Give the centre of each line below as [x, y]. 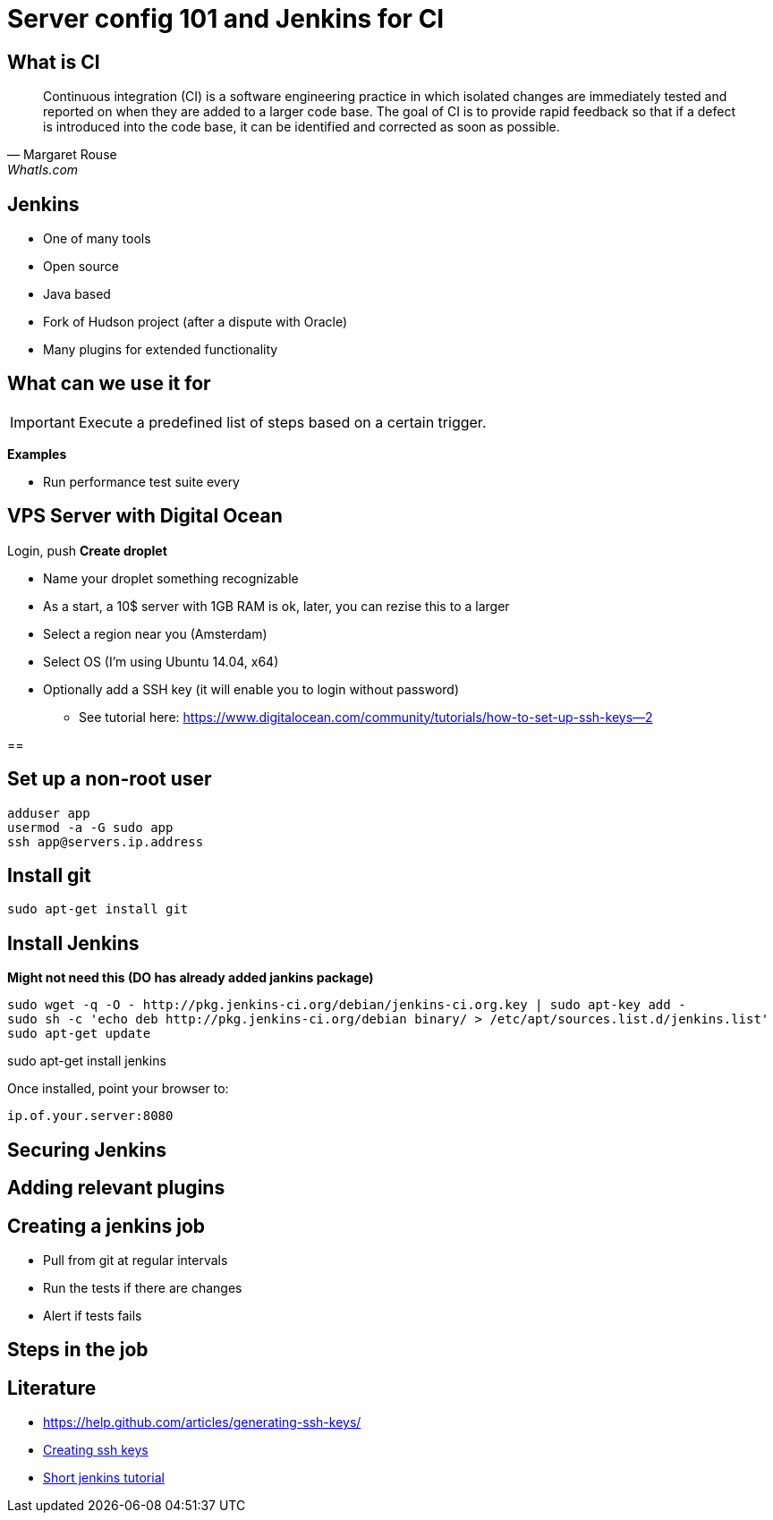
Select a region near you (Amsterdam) [155, 633]
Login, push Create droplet [87, 550]
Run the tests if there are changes [143, 1287]
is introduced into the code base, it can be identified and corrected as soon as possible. [302, 127]
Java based [77, 294]
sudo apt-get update [79, 1034]
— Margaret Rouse [62, 155]
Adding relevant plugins [116, 1188]
